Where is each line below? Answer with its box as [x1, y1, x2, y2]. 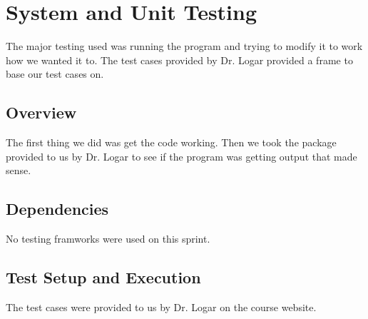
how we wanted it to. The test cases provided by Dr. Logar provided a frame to [6, 52, 353, 67]
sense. [6, 163, 31, 178]
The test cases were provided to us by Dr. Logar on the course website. [6, 299, 317, 314]
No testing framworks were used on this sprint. [6, 231, 210, 246]
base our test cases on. [6, 66, 104, 81]
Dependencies [6, 198, 109, 220]
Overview [6, 101, 77, 123]
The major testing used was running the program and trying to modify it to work [6, 39, 363, 54]
